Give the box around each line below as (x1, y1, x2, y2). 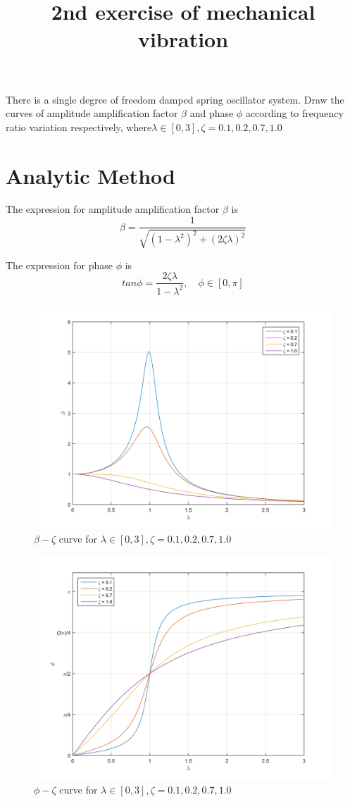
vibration (137, 25, 229, 54)
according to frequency (245, 106, 344, 121)
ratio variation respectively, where (6, 119, 152, 134)
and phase (189, 106, 234, 121)
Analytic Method (6, 161, 175, 190)
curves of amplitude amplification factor (6, 106, 178, 121)
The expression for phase (6, 257, 113, 272)
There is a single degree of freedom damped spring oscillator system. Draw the (6, 92, 344, 106)
